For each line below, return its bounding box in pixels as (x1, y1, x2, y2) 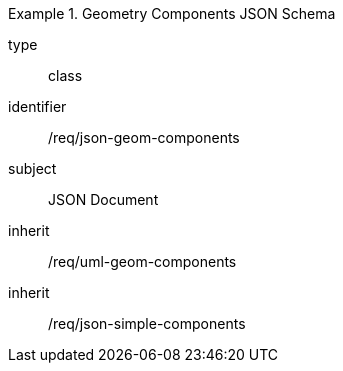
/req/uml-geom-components (48, 253, 237, 270)
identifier (8, 98, 67, 115)
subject (8, 160, 57, 177)
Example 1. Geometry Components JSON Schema (8, 5, 336, 22)
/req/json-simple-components (48, 315, 246, 332)
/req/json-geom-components (48, 129, 240, 146)
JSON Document (48, 191, 159, 208)
